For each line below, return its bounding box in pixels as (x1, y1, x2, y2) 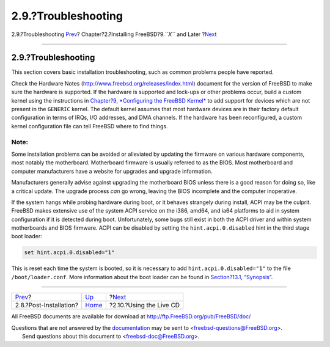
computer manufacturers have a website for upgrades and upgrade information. (11, 167, 213, 175)
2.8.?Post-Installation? (15, 301, 79, 310)
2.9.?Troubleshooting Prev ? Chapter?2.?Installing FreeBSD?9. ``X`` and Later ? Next (11, 31, 217, 38)
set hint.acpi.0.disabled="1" (24, 249, 115, 256)
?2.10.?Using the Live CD (109, 301, 180, 310)
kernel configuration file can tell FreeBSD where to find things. (11, 122, 168, 130)
